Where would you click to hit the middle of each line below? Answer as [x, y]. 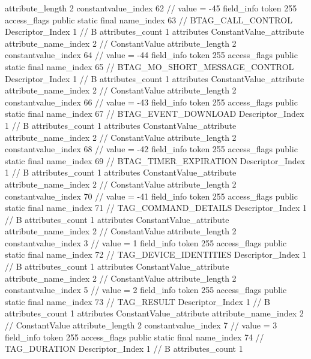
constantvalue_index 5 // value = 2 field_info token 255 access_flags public [146, 290]
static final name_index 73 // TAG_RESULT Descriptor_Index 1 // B [137, 301]
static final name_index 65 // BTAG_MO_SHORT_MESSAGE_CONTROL [149, 66]
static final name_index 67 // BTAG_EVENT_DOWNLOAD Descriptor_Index [155, 114]
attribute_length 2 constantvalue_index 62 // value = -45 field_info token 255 [151, 8]
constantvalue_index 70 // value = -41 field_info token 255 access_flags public [151, 196]
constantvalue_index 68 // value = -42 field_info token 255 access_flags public [151, 149]
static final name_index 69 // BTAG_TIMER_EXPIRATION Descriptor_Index [155, 160]
